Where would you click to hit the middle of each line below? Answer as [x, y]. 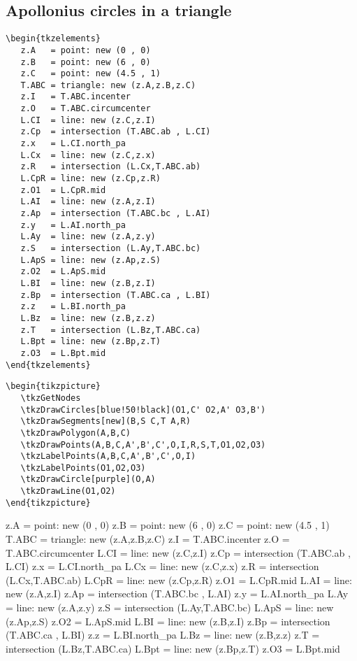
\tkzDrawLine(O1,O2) [68, 491]
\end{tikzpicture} [48, 503]
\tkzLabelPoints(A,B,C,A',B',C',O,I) [108, 456]
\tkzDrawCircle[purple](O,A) [88, 479]
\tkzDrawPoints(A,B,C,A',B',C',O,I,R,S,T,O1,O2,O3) [143, 445]
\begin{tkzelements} [53, 39]
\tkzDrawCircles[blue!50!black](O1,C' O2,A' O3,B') [143, 410]
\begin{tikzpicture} [53, 386]
